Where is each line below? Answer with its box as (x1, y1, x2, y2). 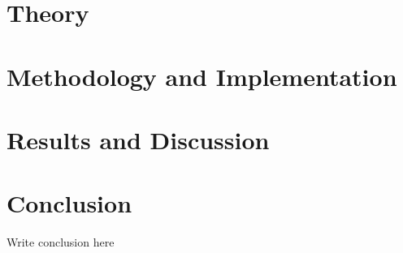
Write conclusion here (6, 234, 115, 251)
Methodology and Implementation (6, 59, 397, 92)
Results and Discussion (6, 122, 270, 156)
